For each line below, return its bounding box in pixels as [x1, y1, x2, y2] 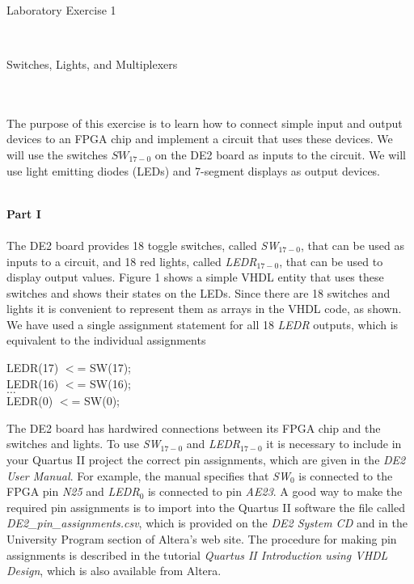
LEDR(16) [6, 375, 59, 391]
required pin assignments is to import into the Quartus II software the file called [6, 498, 405, 515]
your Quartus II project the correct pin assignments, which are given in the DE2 [6, 451, 406, 468]
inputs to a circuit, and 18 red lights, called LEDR [6, 252, 257, 269]
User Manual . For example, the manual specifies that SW [6, 467, 290, 484]
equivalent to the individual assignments [6, 332, 206, 349]
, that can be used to [279, 252, 383, 269]
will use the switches [6, 146, 108, 163]
